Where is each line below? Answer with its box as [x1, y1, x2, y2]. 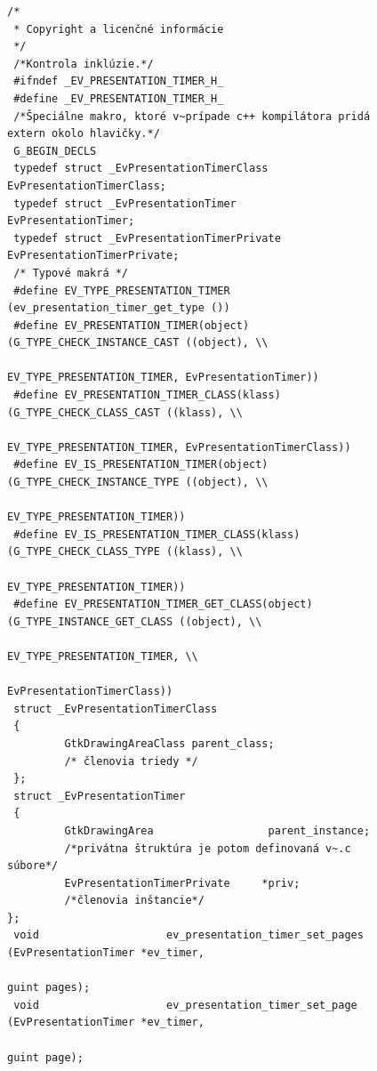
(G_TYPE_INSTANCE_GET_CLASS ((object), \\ [7, 615, 262, 628]
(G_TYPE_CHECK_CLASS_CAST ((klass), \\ [7, 406, 243, 419]
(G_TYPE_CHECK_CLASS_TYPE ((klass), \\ [7, 545, 243, 559]
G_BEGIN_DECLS [13, 144, 97, 157]
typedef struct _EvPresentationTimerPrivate [13, 231, 281, 245]
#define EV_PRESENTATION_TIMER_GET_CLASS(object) [13, 598, 313, 611]
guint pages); [7, 981, 91, 994]
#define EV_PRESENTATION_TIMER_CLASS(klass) [13, 389, 281, 402]
